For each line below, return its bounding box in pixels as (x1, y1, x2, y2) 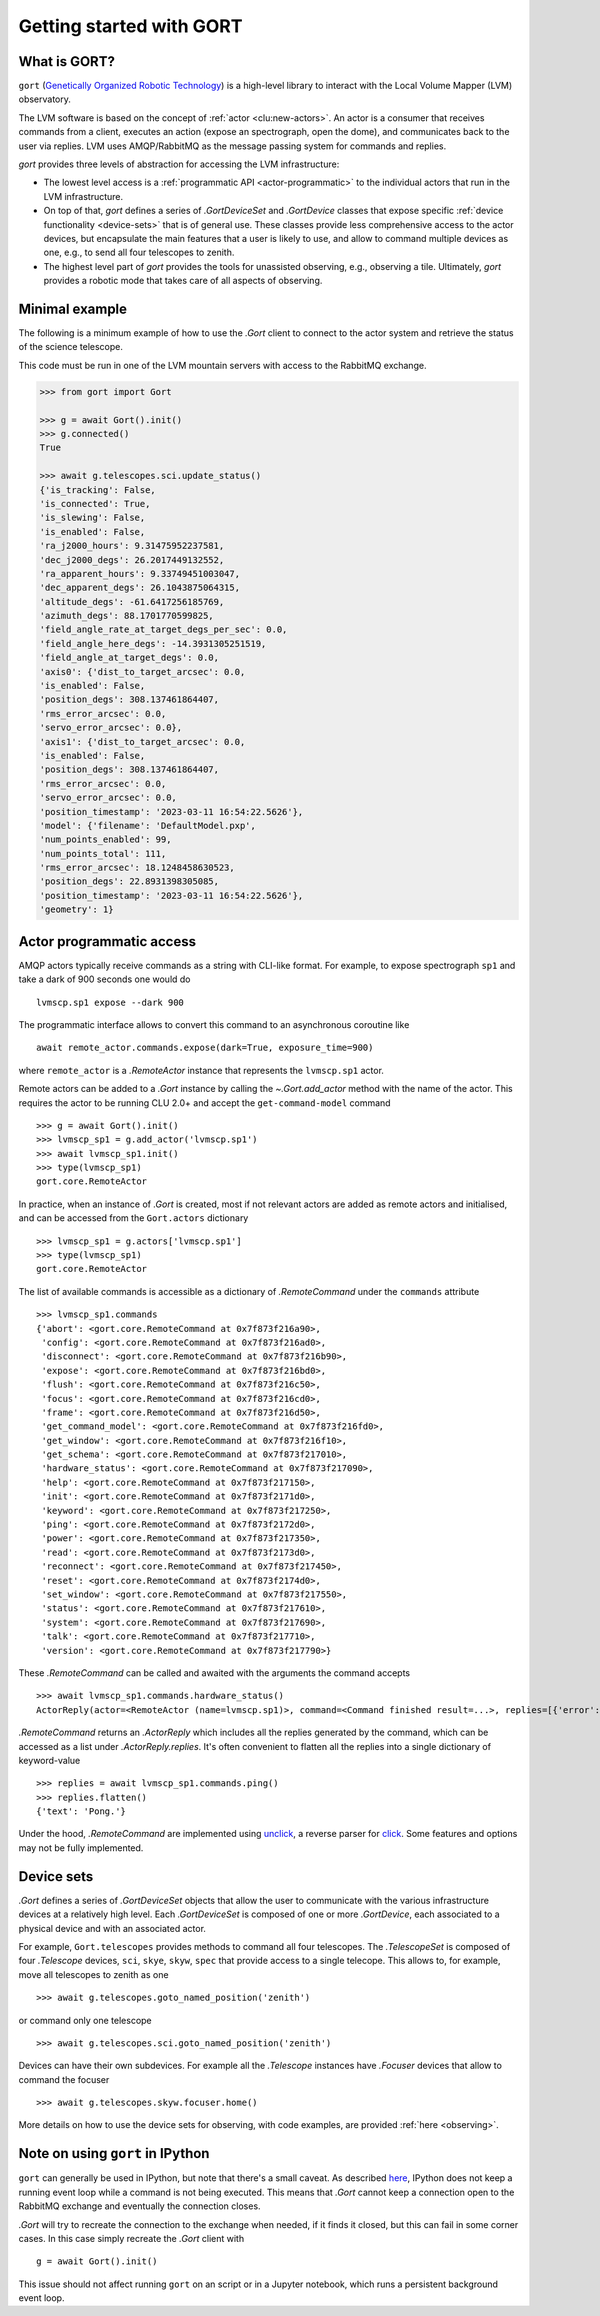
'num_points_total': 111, (39, 848, 167, 859)
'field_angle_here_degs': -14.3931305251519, (39, 638, 267, 649)
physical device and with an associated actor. (18, 1922, 207, 1934)
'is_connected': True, (39, 498, 151, 509)
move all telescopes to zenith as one (18, 1968, 169, 1980)
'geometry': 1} (39, 904, 114, 915)
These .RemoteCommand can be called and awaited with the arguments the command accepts (18, 1666, 411, 1679)
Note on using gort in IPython (18, 2145, 210, 2162)
